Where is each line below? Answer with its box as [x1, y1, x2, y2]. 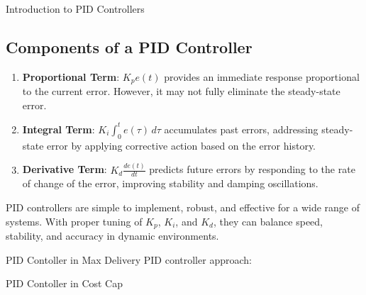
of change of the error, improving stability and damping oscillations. [22, 176, 318, 191]
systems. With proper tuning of [6, 213, 143, 228]
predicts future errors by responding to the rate [149, 162, 355, 177]
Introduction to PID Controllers [6, 1, 145, 16]
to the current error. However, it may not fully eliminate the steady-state [22, 84, 340, 99]
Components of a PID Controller [6, 35, 253, 57]
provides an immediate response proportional [164, 69, 360, 84]
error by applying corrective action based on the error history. [47, 138, 316, 152]
